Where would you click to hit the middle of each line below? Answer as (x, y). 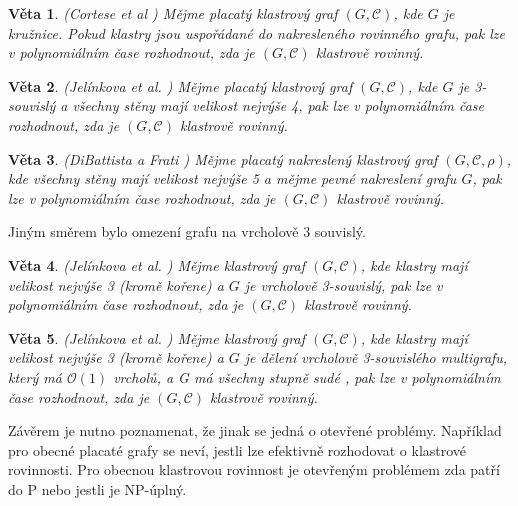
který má (35, 376)
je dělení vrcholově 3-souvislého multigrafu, (376, 357)
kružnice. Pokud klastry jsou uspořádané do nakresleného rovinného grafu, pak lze (256, 32)
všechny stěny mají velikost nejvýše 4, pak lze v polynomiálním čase (278, 105)
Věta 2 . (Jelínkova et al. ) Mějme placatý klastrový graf (180, 85)
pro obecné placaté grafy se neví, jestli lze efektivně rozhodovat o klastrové (237, 449)
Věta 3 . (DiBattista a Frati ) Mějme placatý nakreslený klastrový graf (223, 158)
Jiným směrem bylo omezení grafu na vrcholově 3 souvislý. (187, 231)
